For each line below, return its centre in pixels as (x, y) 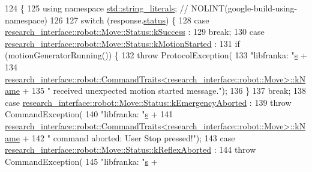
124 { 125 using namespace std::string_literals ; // (97, 8)
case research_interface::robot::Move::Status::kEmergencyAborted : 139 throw (148, 102)
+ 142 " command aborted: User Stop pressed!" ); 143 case (129, 137)
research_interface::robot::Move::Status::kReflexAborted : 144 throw (130, 149)
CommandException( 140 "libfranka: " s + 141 (89, 114)
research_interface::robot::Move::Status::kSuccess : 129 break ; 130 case (135, 32)
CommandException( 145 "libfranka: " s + (81, 161)
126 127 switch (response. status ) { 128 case (130, 20)
